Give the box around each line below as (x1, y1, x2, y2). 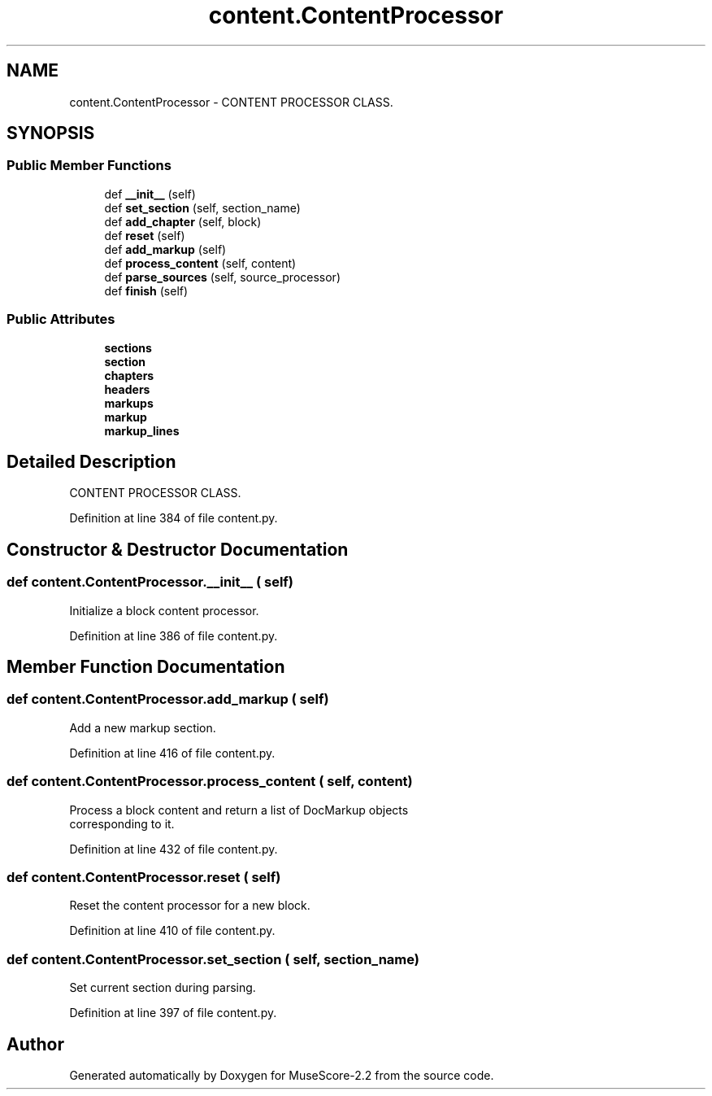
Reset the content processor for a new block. (69, 898, 310, 913)
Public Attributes (7, 311, 115, 328)
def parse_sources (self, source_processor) (104, 269, 341, 284)
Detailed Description (7, 451, 176, 472)
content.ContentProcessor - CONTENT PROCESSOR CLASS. (69, 94, 393, 109)
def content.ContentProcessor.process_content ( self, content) (7, 773, 413, 790)
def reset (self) (104, 228, 185, 242)
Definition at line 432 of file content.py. (69, 841, 278, 856)
